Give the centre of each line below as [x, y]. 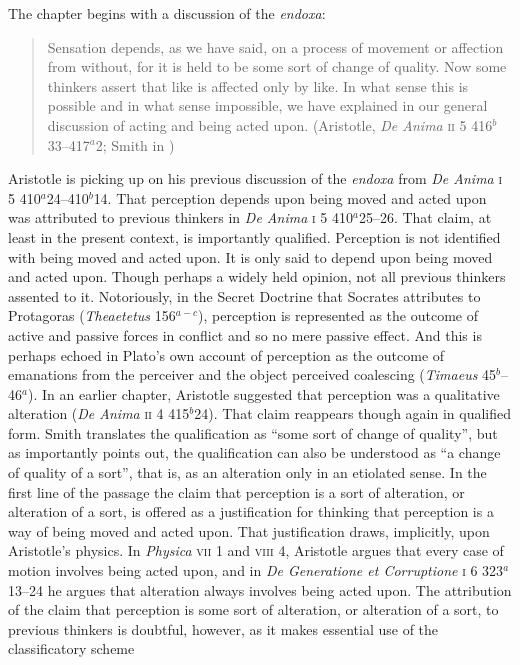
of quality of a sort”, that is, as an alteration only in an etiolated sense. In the [247, 472]
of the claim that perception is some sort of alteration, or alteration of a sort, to [253, 609]
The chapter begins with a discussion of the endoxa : [167, 13]
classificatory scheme [71, 648]
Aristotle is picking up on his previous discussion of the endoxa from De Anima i [255, 178]
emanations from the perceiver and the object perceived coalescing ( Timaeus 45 [252, 374]
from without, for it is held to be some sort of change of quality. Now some [277, 66]
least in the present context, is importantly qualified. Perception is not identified [254, 236]
